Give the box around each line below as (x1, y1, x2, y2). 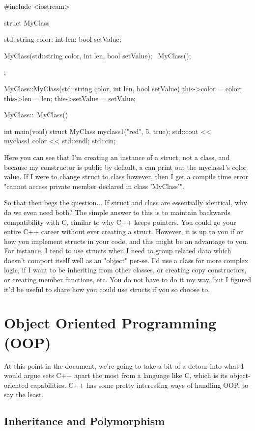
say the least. (4, 389, 44, 400)
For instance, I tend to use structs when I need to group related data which (4, 245, 231, 256)
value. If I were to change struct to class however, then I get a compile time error (4, 171, 248, 182)
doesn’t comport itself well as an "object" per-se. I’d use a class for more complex (4, 255, 249, 265)
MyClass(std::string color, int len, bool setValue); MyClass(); (4, 50, 191, 60)
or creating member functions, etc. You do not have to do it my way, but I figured (4, 274, 252, 285)
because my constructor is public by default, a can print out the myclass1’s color (4, 162, 247, 172)
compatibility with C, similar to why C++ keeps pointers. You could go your (4, 216, 236, 227)
